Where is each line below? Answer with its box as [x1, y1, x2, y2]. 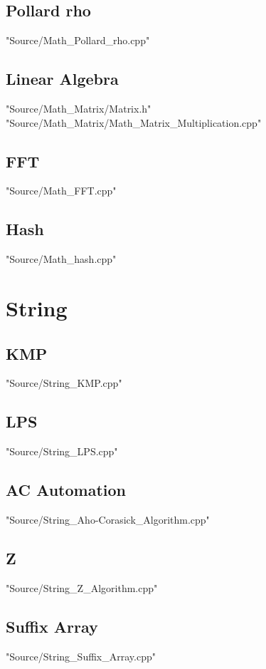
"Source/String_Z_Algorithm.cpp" [6, 580, 158, 595]
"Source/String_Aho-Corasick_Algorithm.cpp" [6, 512, 210, 527]
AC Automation [6, 479, 126, 501]
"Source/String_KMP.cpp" [6, 375, 122, 390]
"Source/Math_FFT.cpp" [6, 183, 117, 198]
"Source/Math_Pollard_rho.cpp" [6, 33, 150, 48]
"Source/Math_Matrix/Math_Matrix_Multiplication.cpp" [6, 115, 262, 130]
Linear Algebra [6, 68, 119, 90]
